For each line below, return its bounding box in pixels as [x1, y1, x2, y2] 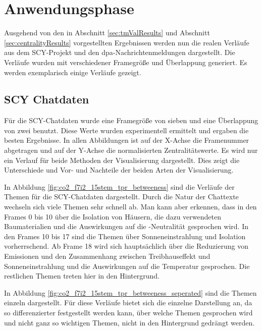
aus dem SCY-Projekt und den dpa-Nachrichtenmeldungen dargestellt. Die [4, 47, 235, 58]
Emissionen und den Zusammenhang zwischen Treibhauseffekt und [4, 251, 211, 261]
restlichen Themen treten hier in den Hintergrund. [4, 270, 160, 281]
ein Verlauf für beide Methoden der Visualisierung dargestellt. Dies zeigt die [4, 154, 240, 165]
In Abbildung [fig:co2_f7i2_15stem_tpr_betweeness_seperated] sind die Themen [4, 287, 257, 298]
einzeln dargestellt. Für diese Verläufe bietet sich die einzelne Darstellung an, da [4, 297, 252, 308]
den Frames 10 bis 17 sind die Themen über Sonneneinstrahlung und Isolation [4, 231, 246, 241]
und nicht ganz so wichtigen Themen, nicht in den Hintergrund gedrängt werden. [4, 317, 255, 327]
